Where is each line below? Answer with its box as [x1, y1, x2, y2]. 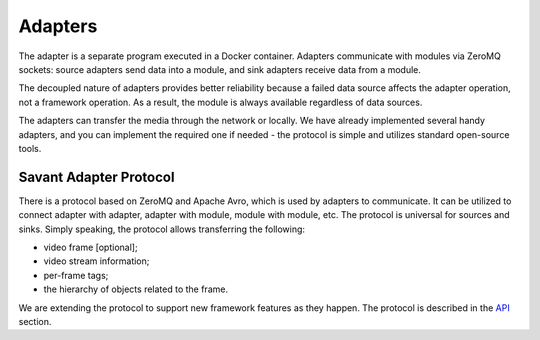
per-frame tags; [43, 269, 109, 281]
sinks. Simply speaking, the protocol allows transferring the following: [18, 223, 305, 235]
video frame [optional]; [43, 241, 139, 253]
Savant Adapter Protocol [18, 168, 175, 185]
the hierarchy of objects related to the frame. [43, 283, 229, 295]
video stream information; [43, 255, 150, 267]
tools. [18, 142, 42, 154]
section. [18, 315, 52, 327]
